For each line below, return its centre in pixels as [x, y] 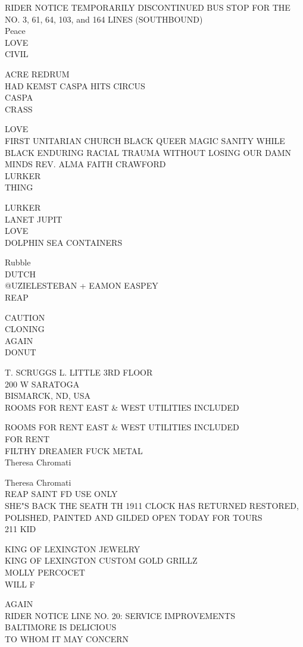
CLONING [25, 329]
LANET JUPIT [34, 219]
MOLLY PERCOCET [45, 572]
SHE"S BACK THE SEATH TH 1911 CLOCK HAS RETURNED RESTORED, [152, 505]
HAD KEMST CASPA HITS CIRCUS [75, 85]
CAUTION [25, 317]
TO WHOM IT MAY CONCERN [67, 638]
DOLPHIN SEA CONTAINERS [64, 242]
